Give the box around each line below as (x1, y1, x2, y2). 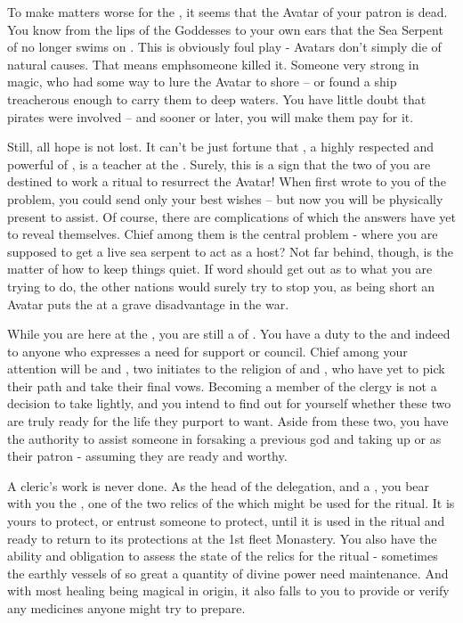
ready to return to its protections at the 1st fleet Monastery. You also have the (7, 529, 437, 547)
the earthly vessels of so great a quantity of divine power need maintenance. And (7, 563, 449, 582)
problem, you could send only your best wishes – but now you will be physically (7, 189, 443, 208)
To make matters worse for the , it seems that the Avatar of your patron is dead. (7, 3, 448, 20)
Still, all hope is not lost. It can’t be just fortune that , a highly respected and (7, 137, 435, 156)
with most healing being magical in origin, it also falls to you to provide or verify (7, 581, 450, 600)
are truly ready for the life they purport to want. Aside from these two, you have (7, 412, 449, 430)
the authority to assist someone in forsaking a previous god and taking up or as (7, 429, 442, 447)
